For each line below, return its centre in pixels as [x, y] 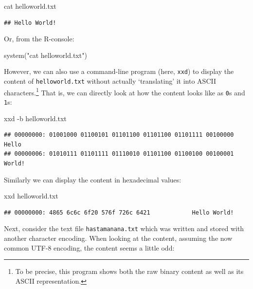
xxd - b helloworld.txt [35, 118]
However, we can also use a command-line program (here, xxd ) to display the [119, 71]
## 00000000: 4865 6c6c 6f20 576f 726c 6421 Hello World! [119, 212]
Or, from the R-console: [39, 39]
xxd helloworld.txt [31, 196]
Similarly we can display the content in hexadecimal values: [93, 179]
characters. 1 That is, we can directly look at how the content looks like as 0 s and [125, 91]
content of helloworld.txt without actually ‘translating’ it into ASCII [110, 81]
